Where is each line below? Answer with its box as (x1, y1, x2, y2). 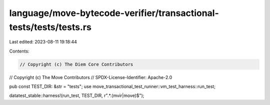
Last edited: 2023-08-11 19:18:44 (9, 39, 77, 45)
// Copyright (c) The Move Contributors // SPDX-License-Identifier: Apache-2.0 (9, 74, 172, 80)
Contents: (9, 48, 29, 54)
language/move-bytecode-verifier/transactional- (9, 7, 219, 18)
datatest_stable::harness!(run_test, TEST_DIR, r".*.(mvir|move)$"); (9, 92, 144, 98)
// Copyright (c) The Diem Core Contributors (19, 61, 133, 67)
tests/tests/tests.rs (9, 21, 92, 32)
